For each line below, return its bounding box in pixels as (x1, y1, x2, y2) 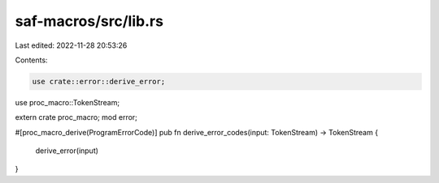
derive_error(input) (35, 146, 99, 155)
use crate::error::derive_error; (32, 77, 166, 86)
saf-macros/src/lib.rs (15, 12, 164, 30)
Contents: (15, 55, 48, 65)
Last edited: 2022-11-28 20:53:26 (15, 40, 128, 50)
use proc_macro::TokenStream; (15, 97, 120, 107)
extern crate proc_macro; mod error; (15, 113, 138, 122)
